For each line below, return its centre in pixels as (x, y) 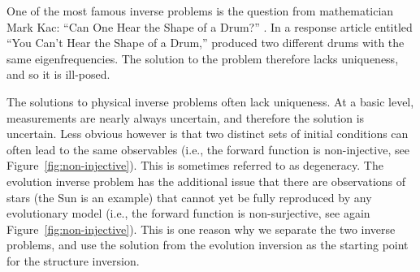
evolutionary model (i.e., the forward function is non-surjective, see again (188, 213)
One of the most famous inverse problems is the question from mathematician (200, 11)
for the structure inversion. (73, 260)
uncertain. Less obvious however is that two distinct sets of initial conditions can (208, 134)
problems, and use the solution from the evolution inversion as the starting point (208, 245)
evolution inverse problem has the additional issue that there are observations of (206, 181)
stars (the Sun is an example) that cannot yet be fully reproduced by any (189, 197)
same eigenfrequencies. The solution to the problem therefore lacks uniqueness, (203, 58)
